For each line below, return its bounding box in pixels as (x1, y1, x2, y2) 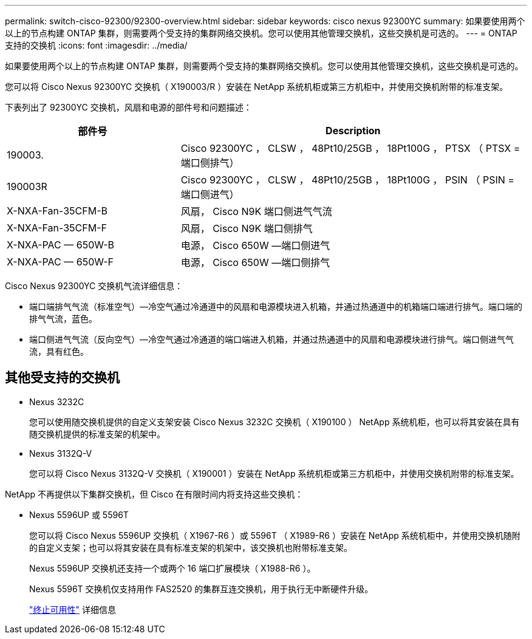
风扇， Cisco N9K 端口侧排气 (180, 222, 313, 234)
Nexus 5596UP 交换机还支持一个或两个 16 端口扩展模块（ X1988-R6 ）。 (29, 562, 316, 573)
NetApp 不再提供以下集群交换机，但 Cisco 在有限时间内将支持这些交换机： (5, 488, 304, 499)
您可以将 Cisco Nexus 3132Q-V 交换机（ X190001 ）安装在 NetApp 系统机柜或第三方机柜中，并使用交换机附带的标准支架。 (29, 468, 519, 479)
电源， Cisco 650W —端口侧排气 (180, 256, 330, 268)
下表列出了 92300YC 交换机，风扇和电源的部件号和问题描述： (5, 102, 252, 112)
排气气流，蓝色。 (29, 313, 97, 324)
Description (326, 125, 381, 137)
